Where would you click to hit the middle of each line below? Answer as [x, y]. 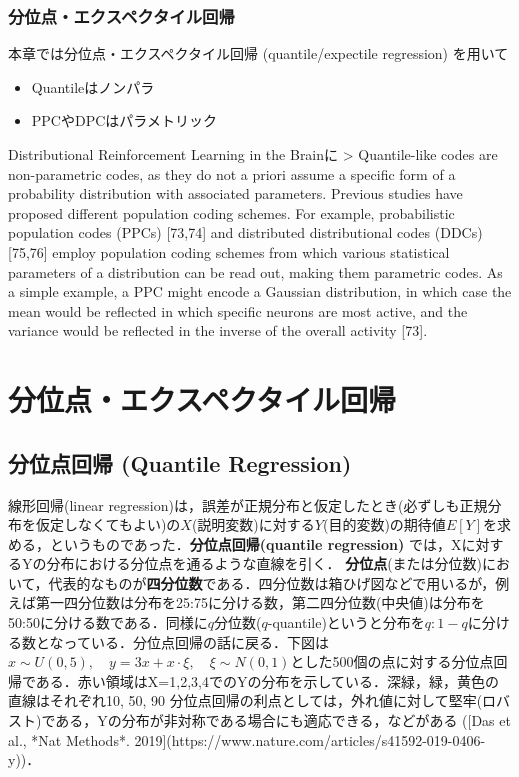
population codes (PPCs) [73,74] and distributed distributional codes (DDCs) [245, 232]
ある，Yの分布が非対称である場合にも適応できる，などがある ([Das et [283, 720]
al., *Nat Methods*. [69, 739]
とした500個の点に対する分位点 [392, 661]
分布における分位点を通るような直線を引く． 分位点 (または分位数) [264, 563]
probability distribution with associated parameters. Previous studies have [235, 193]
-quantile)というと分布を [346, 622]
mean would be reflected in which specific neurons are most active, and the [238, 310]
